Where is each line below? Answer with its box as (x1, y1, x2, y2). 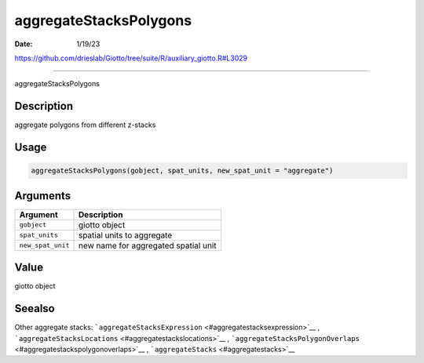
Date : (14, 39, 33, 49)
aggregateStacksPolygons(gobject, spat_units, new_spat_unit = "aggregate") (31, 166, 334, 176)
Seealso (14, 302, 55, 315)
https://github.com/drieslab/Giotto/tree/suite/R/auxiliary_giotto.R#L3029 (14, 53, 247, 63)
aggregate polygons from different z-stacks (14, 120, 156, 129)
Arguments (14, 189, 71, 202)
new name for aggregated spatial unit (78, 240, 217, 251)
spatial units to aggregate (78, 230, 173, 241)
